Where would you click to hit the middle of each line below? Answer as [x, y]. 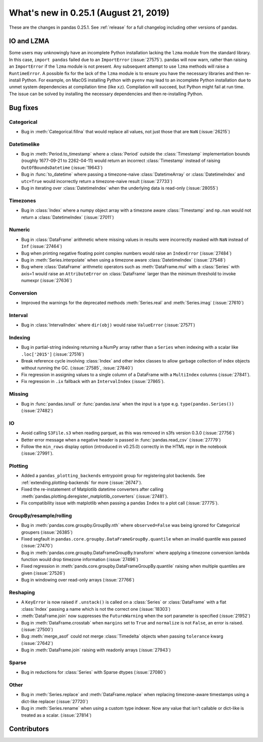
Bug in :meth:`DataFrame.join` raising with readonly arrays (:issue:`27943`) [96, 650]
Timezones [22, 201]
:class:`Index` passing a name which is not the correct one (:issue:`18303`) [96, 609]
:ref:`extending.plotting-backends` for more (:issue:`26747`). [82, 482]
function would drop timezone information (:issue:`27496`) [80, 560]
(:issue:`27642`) [37, 643]
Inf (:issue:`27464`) [42, 246]
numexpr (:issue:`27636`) [47, 281]
